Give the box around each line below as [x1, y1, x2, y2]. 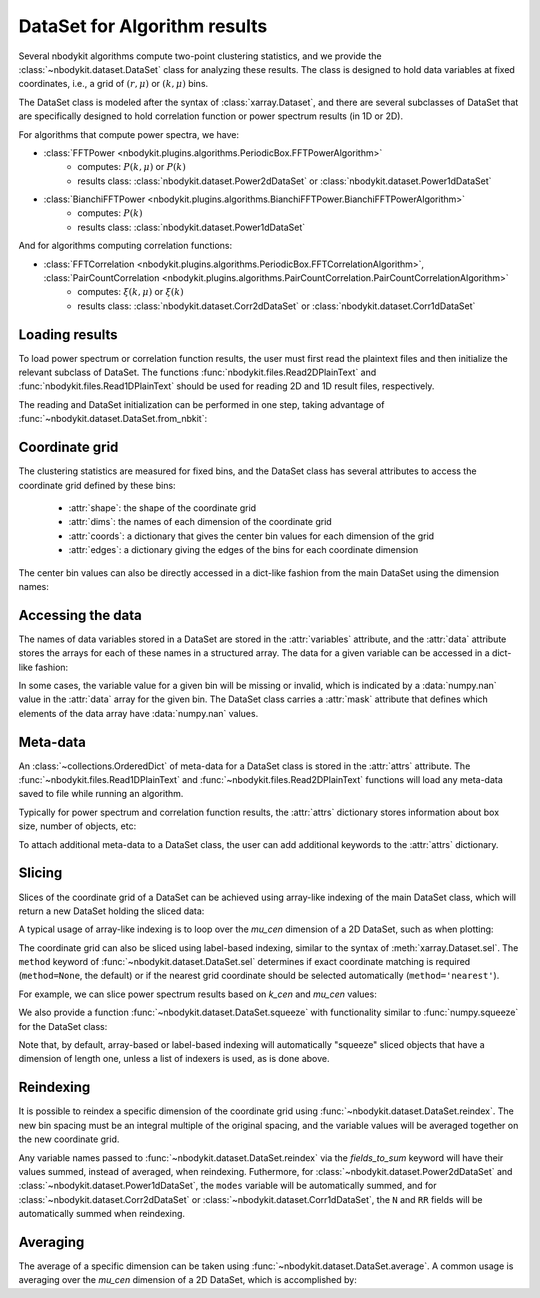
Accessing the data [18, 606, 142, 624]
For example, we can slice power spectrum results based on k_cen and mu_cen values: [18, 988, 377, 1000]
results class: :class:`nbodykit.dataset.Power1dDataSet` [77, 221, 306, 233]
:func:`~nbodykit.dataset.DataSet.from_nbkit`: [18, 413, 208, 425]
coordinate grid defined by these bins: [18, 479, 176, 491]
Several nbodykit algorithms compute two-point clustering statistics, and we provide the [18, 50, 382, 62]
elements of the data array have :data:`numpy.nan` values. [18, 707, 259, 719]
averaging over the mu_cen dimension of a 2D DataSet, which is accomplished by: [18, 1274, 357, 1286]
